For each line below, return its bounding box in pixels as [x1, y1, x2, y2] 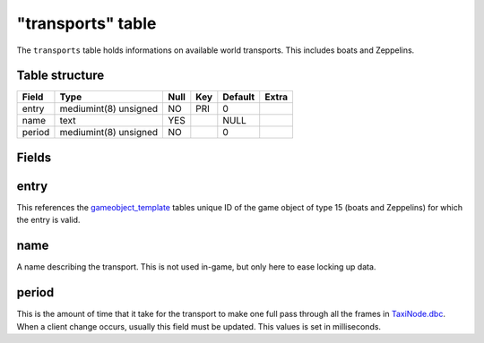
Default [222, 90, 255, 103]
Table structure [16, 68, 105, 83]
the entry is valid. [16, 215, 81, 226]
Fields [16, 150, 52, 165]
